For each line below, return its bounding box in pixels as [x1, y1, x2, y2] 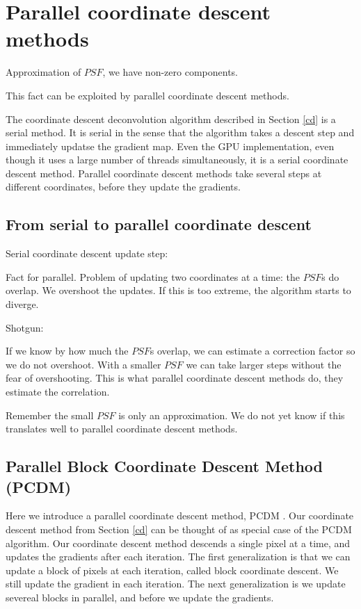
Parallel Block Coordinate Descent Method [6, 455, 323, 477]
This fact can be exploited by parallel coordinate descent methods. [6, 88, 289, 102]
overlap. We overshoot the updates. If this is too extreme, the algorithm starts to [6, 283, 351, 298]
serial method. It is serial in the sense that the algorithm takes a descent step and [6, 125, 355, 140]
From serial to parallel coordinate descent [6, 213, 312, 235]
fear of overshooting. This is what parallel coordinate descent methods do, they [6, 371, 344, 385]
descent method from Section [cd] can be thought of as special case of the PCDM [6, 521, 352, 536]
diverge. [6, 297, 39, 311]
